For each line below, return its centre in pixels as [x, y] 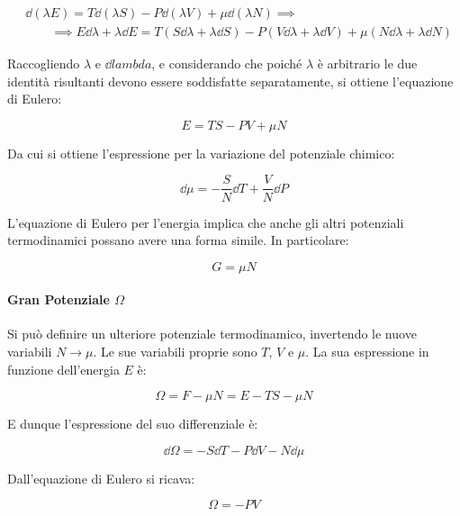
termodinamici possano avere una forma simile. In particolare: [178, 240]
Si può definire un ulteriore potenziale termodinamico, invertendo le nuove [212, 334]
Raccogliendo [44, 63]
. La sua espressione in [367, 352]
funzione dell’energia [63, 369]
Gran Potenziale [59, 299]
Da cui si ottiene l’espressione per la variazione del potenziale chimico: [201, 153]
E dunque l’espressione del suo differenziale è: [133, 424]
